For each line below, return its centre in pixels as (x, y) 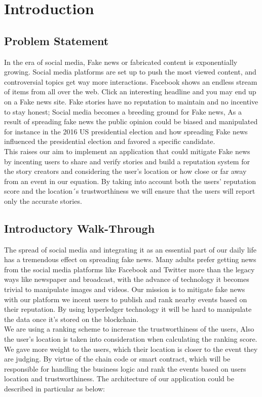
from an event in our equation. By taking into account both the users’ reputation (130, 181)
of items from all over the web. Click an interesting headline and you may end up (130, 92)
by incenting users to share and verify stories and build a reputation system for (127, 161)
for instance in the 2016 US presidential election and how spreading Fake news (126, 131)
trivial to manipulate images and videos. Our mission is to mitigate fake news (125, 289)
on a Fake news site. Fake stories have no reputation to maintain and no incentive (131, 101)
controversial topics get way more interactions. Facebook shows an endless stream (131, 81)
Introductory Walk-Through (80, 228)
